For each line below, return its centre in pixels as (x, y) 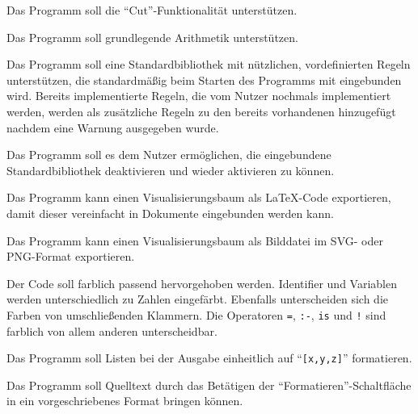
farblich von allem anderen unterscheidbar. (112, 330)
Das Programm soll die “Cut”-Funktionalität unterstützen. (152, 10)
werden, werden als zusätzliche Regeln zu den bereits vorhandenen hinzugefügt (201, 111)
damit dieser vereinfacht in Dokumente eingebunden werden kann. (170, 213)
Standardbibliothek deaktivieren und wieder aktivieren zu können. (171, 170)
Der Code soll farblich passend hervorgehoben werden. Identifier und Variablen (202, 283)
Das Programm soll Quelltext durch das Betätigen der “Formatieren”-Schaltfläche (209, 385)
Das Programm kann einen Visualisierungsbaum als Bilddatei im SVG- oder (195, 240)
